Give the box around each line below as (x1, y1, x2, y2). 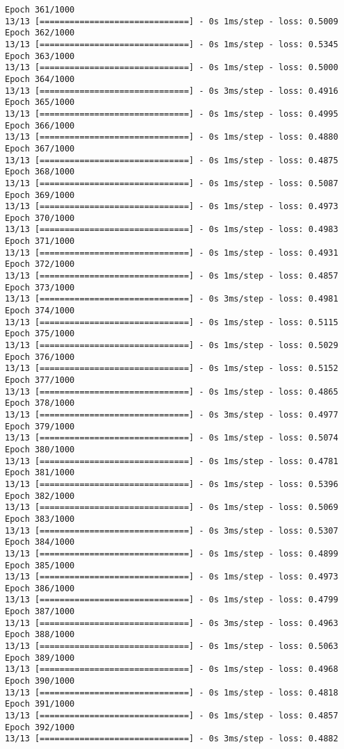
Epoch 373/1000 (5, 282, 75, 293)
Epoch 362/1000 (5, 28, 75, 38)
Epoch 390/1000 (5, 676, 75, 686)
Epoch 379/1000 (5, 421, 75, 431)
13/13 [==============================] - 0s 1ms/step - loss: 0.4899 (5, 548, 338, 559)
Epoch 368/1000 (5, 167, 75, 177)
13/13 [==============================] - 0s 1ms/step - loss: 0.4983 (5, 224, 338, 235)
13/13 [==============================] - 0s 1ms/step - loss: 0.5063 (5, 641, 338, 652)
